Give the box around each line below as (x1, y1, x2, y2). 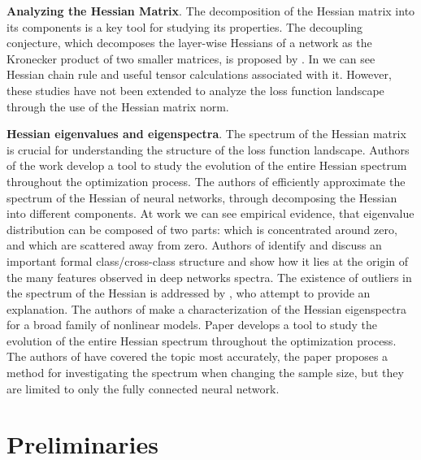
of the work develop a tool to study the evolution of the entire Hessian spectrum (7, 157, 407, 174)
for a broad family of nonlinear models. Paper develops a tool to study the (7, 316, 378, 333)
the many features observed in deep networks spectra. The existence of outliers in (7, 268, 412, 285)
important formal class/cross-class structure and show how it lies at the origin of (7, 252, 409, 269)
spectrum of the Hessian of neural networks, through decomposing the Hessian (7, 189, 397, 206)
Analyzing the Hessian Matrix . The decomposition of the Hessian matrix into (7, 2, 415, 19)
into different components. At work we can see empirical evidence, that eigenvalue (7, 205, 414, 222)
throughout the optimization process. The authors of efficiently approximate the (7, 172, 406, 189)
